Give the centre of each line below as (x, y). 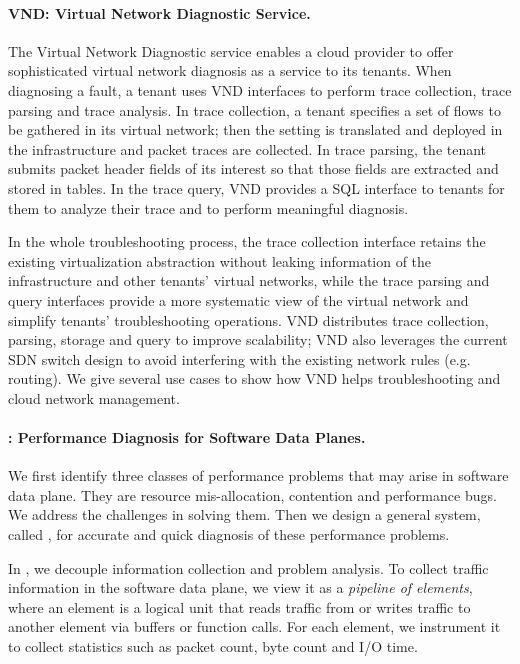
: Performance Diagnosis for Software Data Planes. (187, 437)
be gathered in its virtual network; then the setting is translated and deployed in (255, 129)
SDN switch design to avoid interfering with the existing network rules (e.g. (239, 358)
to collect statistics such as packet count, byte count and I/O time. (213, 646)
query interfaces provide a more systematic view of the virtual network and (238, 299)
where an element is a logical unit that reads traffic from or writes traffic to (239, 606)
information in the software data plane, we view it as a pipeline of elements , (240, 587)
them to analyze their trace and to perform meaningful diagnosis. (208, 207)
